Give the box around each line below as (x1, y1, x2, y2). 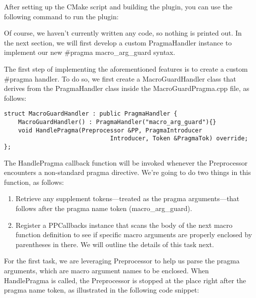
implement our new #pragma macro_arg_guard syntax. (4, 47, 175, 57)
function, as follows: (4, 176, 64, 187)
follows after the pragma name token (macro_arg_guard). (15, 203, 192, 213)
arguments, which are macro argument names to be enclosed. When (4, 265, 209, 275)
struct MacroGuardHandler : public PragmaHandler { (4, 110, 177, 118)
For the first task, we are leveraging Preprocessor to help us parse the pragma (4, 255, 240, 266)
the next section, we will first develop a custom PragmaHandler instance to (4, 37, 232, 47)
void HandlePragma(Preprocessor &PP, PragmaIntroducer (18, 127, 202, 134)
